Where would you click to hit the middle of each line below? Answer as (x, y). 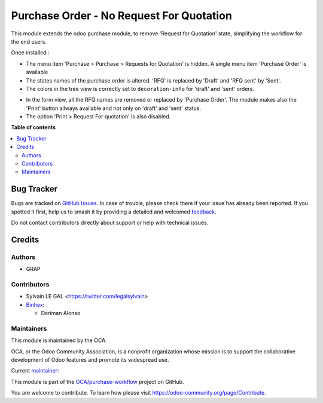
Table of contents (33, 127)
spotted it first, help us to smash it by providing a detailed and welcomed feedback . (114, 212)
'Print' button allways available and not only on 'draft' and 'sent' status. (114, 108)
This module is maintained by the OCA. (59, 340)
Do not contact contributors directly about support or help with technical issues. (110, 223)
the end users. (29, 41)
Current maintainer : (35, 371)
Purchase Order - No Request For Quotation (122, 16)
